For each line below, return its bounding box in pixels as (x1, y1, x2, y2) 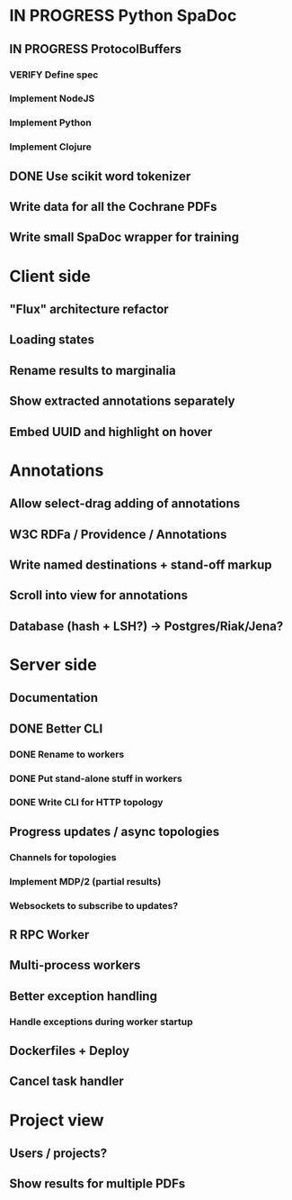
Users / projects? (9, 1146, 108, 1161)
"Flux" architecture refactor (9, 302, 169, 317)
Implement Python (9, 116, 92, 129)
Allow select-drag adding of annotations (9, 496, 241, 512)
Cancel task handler (9, 1074, 124, 1089)
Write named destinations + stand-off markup (9, 557, 272, 572)
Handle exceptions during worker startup (9, 1015, 193, 1028)
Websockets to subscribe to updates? (9, 899, 179, 912)
